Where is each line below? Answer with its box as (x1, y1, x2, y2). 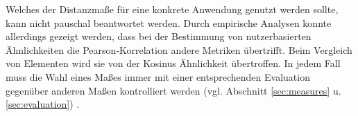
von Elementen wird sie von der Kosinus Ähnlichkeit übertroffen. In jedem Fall (6, 56, 341, 70)
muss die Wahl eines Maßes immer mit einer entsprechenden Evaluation (6, 69, 310, 84)
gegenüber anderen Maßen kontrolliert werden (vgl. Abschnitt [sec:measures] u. (6, 83, 341, 97)
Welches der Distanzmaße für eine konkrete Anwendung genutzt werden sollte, (6, 2, 339, 16)
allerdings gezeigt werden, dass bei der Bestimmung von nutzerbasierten (6, 29, 312, 43)
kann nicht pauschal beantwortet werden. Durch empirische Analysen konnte (6, 15, 332, 30)
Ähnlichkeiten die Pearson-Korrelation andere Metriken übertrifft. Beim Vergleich (6, 42, 352, 57)
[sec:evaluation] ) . (6, 97, 80, 111)
